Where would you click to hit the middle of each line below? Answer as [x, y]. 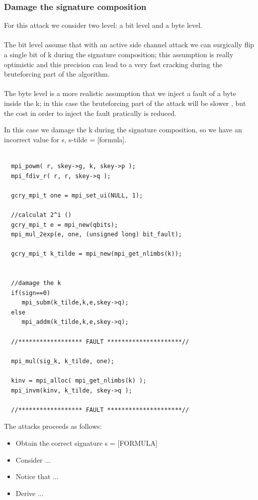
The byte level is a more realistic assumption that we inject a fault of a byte [120, 93]
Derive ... [30, 493]
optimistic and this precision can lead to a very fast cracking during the [113, 64]
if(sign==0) [31, 293]
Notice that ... [37, 476]
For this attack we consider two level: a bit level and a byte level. [103, 25]
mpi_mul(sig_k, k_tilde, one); [63, 361]
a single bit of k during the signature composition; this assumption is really [119, 54]
